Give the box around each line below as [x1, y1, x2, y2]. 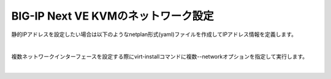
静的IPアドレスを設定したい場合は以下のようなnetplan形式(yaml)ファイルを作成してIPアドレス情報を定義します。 [11, 31, 297, 38]
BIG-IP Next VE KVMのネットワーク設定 [11, 9, 214, 23]
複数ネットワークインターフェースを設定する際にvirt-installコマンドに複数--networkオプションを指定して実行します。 [11, 53, 308, 61]
